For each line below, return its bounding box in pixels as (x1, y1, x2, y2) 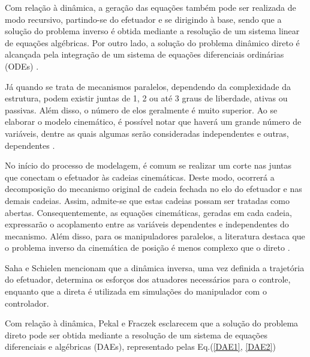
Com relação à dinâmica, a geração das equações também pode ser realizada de (5, 1, 296, 13)
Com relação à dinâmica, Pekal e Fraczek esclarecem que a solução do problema (5, 317, 299, 329)
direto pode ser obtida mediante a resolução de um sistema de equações (5, 328, 267, 341)
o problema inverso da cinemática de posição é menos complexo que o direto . (5, 241, 290, 254)
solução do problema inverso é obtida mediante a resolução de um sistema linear (5, 25, 300, 37)
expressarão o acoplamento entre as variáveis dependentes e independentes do (5, 218, 289, 230)
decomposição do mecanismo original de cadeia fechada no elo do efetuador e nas (5, 182, 302, 195)
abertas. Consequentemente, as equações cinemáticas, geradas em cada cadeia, (5, 206, 292, 218)
